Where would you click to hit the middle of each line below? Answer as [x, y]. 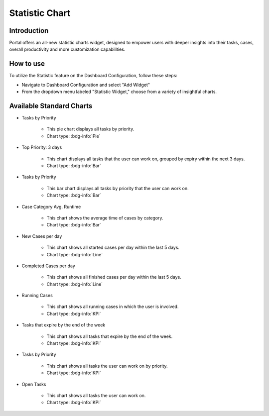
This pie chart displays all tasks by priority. [90, 129]
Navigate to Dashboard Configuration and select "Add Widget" [86, 85]
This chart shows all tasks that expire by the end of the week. [110, 336]
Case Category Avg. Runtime [51, 207]
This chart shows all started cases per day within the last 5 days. [113, 248]
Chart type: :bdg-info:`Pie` [73, 136]
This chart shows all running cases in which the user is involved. [113, 307]
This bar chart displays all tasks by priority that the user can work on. [118, 188]
